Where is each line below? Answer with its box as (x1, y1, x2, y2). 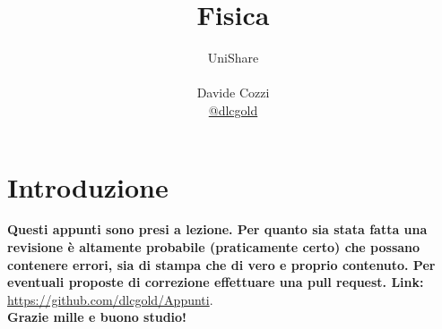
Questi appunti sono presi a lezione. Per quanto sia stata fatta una (7, 220, 428, 239)
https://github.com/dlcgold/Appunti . (7, 290, 213, 308)
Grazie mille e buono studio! (7, 308, 186, 326)
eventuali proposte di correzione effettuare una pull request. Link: (7, 273, 424, 291)
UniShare (207, 48, 259, 67)
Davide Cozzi (196, 83, 270, 102)
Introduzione (7, 168, 169, 205)
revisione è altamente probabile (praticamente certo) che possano (7, 238, 420, 257)
